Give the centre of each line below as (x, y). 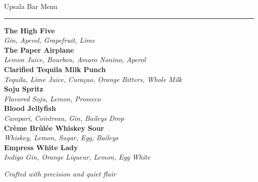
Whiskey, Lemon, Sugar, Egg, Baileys (61, 137)
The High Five (30, 30)
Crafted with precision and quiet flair (60, 173)
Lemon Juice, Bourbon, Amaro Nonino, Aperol (75, 59)
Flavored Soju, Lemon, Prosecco (52, 98)
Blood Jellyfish (30, 108)
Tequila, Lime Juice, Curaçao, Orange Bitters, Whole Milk (93, 79)
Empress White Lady (41, 147)
